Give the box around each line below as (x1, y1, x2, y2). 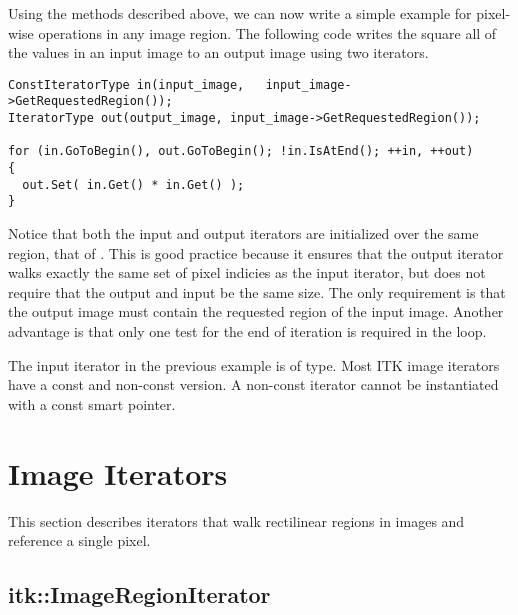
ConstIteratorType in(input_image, (8, 77, 245, 92)
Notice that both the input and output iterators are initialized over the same (8, 223, 479, 244)
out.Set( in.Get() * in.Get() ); (22, 177, 245, 192)
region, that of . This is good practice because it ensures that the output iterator (8, 242, 504, 263)
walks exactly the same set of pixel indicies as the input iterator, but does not (8, 262, 486, 283)
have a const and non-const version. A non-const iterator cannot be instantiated (8, 374, 499, 395)
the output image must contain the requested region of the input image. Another (8, 301, 504, 322)
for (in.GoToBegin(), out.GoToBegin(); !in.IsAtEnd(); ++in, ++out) (8, 144, 474, 159)
